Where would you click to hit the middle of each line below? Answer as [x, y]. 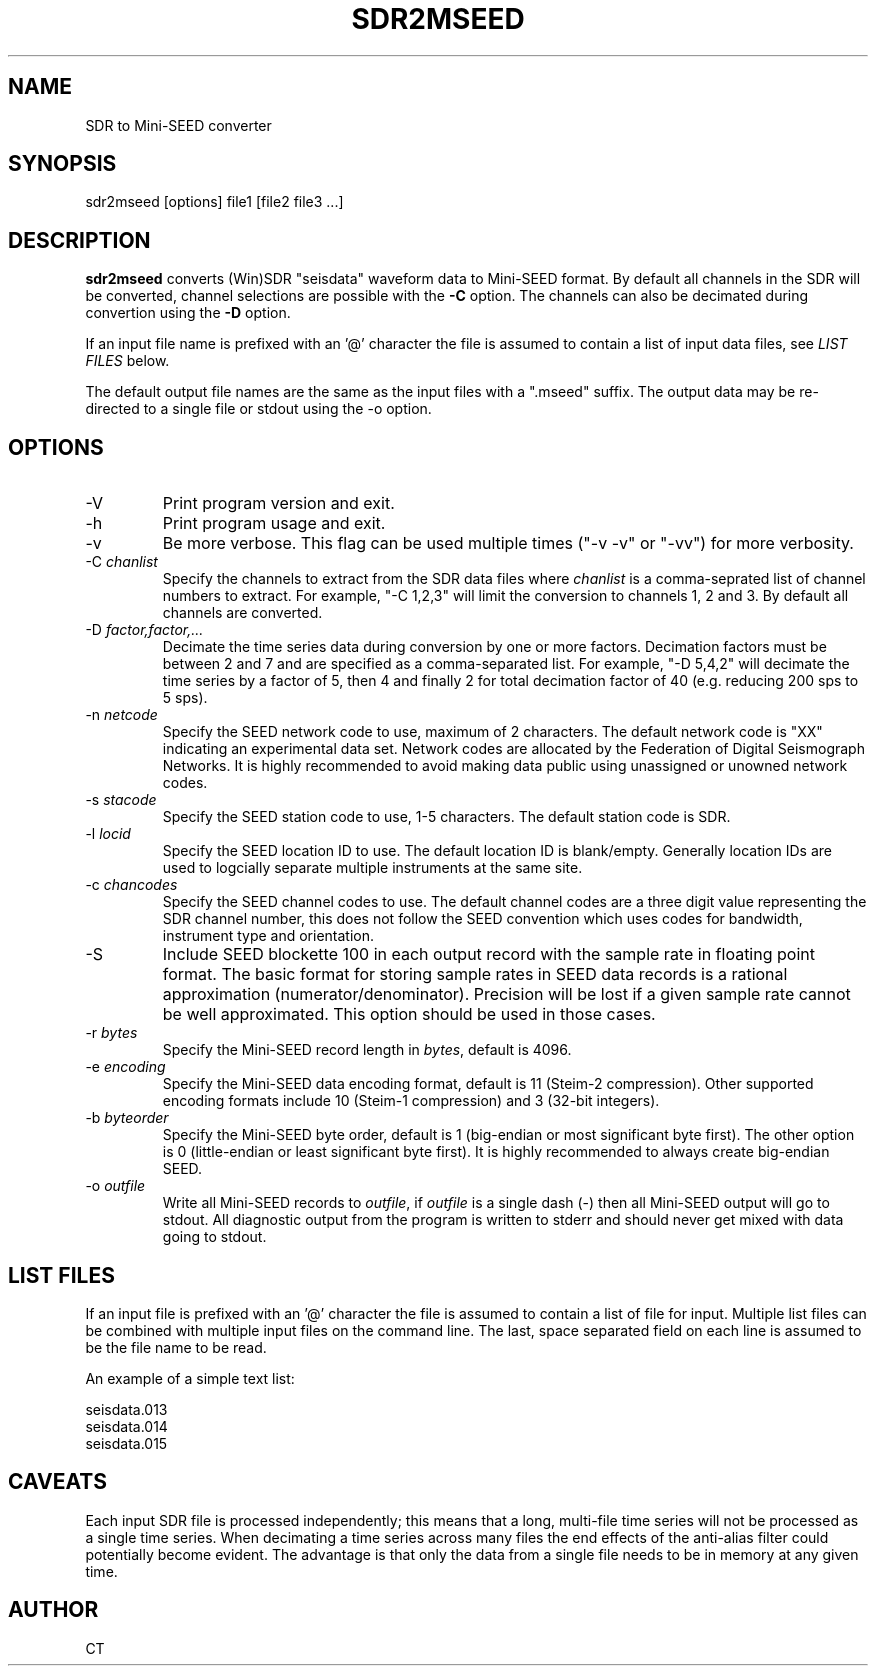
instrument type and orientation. [268, 936]
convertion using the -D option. [188, 313]
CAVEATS [57, 1482]
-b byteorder [127, 1118]
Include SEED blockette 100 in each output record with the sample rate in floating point [488, 954]
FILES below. [127, 361]
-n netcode [121, 715]
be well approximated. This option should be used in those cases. [409, 1014]
